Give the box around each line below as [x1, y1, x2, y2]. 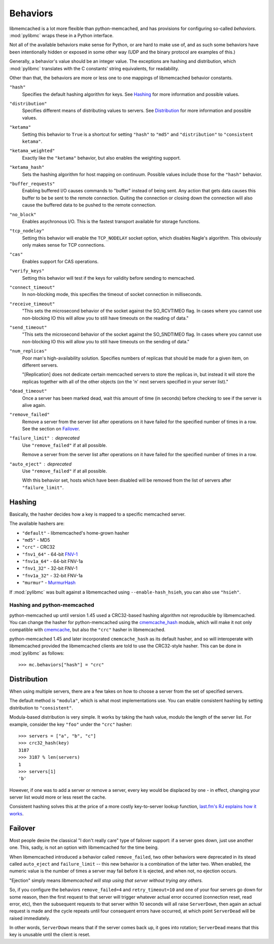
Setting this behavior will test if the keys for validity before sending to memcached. [22, 275, 195, 281]
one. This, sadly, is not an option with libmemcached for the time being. [9, 844, 159, 850]
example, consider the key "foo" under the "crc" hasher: [9, 721, 132, 727]
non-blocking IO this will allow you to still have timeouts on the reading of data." [22, 315, 189, 321]
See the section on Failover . [22, 426, 80, 432]
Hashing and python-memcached [9, 602, 94, 609]
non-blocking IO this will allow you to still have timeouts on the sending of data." [22, 338, 190, 344]
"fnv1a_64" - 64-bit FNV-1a [22, 558, 83, 565]
